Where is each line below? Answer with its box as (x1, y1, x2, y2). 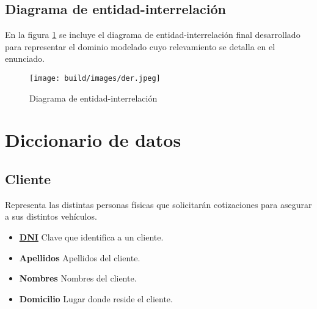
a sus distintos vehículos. (5, 210, 97, 223)
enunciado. (5, 52, 45, 65)
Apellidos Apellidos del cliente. (19, 251, 140, 264)
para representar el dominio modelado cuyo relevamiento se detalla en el (5, 40, 275, 53)
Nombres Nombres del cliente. (19, 272, 137, 285)
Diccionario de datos (5, 127, 181, 152)
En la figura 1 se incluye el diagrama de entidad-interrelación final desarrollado (5, 28, 301, 41)
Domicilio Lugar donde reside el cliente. (19, 292, 173, 305)
